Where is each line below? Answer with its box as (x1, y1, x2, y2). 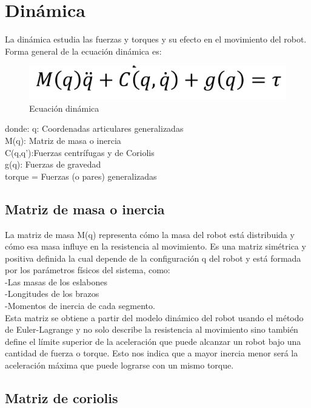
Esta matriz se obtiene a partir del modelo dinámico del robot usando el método (5, 311, 304, 324)
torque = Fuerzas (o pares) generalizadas (5, 169, 157, 182)
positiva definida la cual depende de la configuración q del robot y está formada (5, 251, 301, 264)
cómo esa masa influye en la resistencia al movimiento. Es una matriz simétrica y (5, 240, 306, 253)
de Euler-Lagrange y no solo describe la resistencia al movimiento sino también (5, 323, 298, 336)
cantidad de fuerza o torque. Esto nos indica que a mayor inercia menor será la (5, 347, 298, 359)
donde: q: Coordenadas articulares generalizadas (5, 122, 184, 135)
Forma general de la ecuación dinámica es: (5, 44, 162, 57)
